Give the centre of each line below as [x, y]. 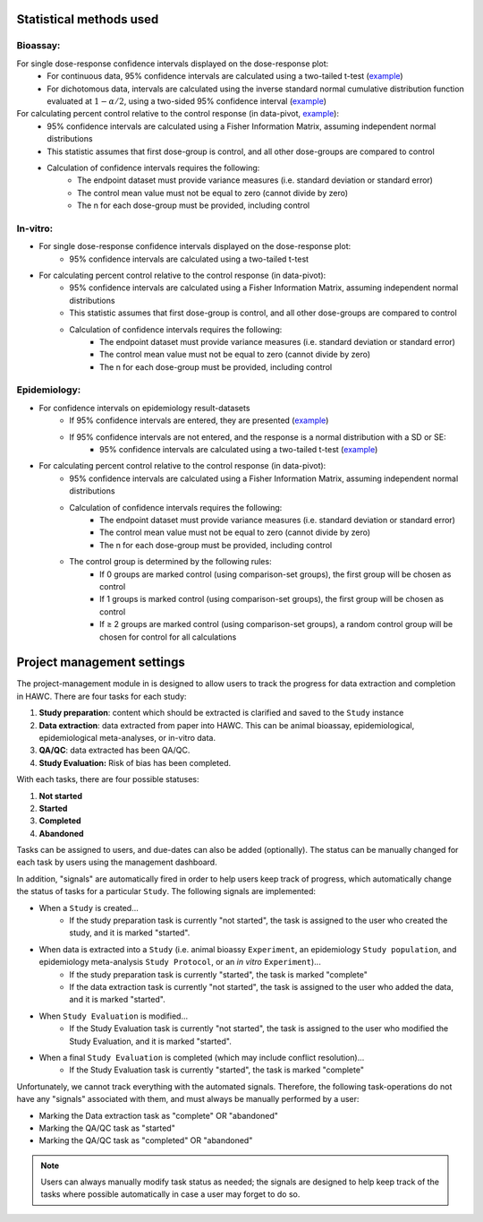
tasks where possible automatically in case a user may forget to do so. [170, 1194]
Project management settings [101, 663]
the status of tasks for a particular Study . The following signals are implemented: [166, 891]
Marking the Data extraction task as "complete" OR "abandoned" [159, 1115]
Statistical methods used [88, 19]
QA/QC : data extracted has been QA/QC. [114, 750]
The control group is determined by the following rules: [170, 562]
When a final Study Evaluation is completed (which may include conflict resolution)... [202, 1057]
